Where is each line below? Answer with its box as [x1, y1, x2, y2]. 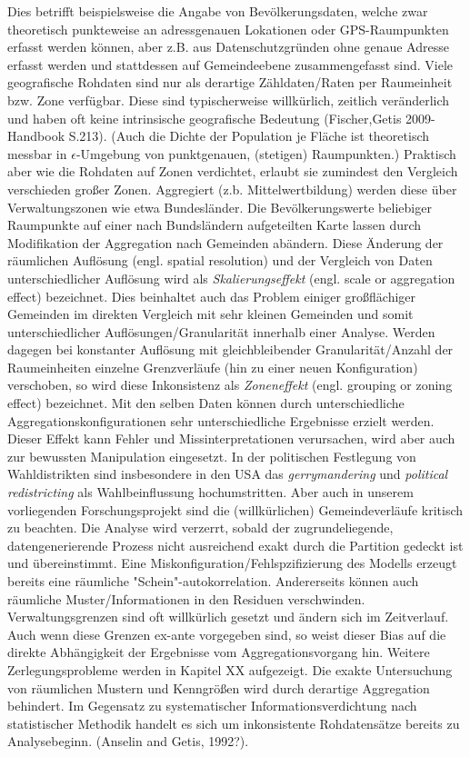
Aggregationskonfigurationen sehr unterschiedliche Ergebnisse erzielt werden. [7, 411, 435, 430]
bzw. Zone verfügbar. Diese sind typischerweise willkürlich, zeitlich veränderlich [7, 90, 450, 109]
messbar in [7, 144, 67, 163]
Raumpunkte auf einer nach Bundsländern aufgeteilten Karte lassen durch [7, 215, 422, 234]
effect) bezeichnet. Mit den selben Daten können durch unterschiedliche [7, 393, 405, 413]
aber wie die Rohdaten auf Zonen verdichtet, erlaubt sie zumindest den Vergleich [7, 162, 458, 181]
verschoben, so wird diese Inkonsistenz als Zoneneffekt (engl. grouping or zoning [7, 375, 453, 394]
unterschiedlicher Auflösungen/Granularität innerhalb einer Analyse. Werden [7, 322, 435, 341]
